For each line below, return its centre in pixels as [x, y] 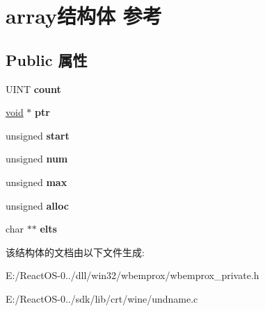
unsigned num [37, 159]
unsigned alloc [37, 205]
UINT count [33, 89]
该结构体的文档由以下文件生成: [75, 252]
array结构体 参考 [84, 16]
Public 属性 [47, 59]
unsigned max [37, 182]
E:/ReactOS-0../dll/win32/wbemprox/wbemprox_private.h [132, 275]
